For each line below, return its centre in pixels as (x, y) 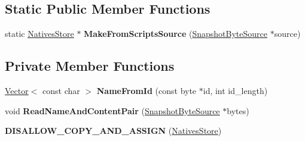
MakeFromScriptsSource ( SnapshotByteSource (176, 34)
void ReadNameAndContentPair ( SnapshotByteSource (112, 110)
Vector (17, 90)
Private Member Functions (90, 66)
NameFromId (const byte (147, 90)
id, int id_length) (235, 90)
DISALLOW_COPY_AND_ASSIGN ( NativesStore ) (113, 131)
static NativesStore (39, 34)
